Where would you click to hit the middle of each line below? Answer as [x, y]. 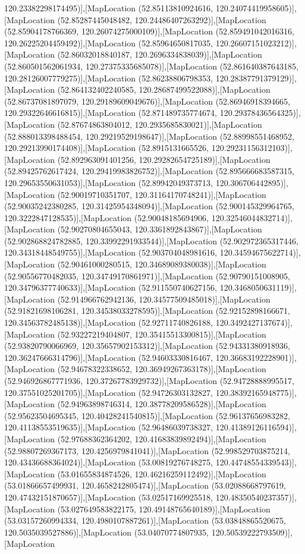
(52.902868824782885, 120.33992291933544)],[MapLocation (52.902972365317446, [151, 240]
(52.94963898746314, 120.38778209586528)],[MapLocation [162, 404]
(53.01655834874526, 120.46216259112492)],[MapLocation [162, 473]
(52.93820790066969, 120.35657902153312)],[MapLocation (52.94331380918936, [147, 346]
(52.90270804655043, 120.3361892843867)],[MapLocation [160, 229]
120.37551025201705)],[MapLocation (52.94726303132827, [109, 392]
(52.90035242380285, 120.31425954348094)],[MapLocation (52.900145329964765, [149, 206]
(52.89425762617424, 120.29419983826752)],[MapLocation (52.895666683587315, [149, 171]
